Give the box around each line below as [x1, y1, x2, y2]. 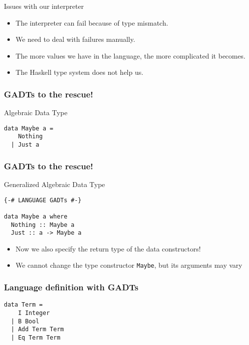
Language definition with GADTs [4, 281, 139, 293]
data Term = [4, 301, 43, 309]
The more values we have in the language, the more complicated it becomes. [15, 50, 246, 61]
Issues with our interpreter [4, 1, 84, 11]
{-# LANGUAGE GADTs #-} [4, 196, 82, 204]
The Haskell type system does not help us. [15, 67, 144, 77]
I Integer [18, 309, 50, 316]
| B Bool [11, 317, 39, 325]
